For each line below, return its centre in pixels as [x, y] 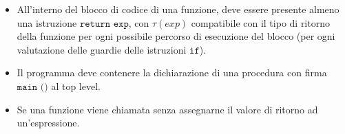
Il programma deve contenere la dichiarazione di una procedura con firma [172, 72]
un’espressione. [48, 123]
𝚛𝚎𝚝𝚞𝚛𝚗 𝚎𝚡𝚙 [104, 24]
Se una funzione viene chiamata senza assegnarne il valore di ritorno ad [167, 109]
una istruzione [47, 22]
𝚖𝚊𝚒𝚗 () [32, 87]
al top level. [76, 86]
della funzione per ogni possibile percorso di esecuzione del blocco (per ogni [176, 36]
